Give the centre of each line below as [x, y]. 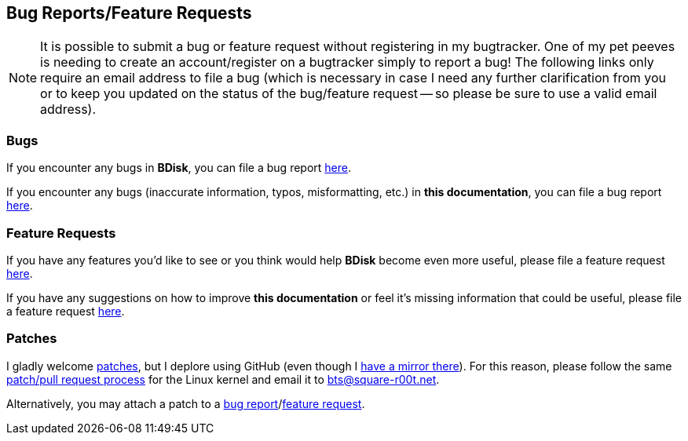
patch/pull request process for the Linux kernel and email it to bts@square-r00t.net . [223, 379]
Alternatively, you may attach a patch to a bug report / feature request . [186, 403]
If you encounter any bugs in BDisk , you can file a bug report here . [179, 168]
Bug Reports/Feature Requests [129, 13]
